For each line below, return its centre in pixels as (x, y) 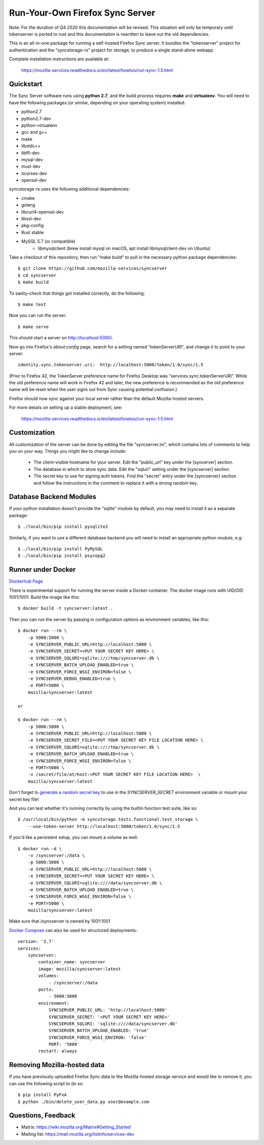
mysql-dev (32, 160)
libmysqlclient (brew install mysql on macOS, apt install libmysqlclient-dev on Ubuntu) (124, 248)
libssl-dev (31, 219)
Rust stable (33, 232)
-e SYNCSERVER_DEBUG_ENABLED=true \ (72, 678)
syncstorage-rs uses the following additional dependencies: (69, 189)
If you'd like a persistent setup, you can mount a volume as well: (74, 838)
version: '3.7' (36, 942)
